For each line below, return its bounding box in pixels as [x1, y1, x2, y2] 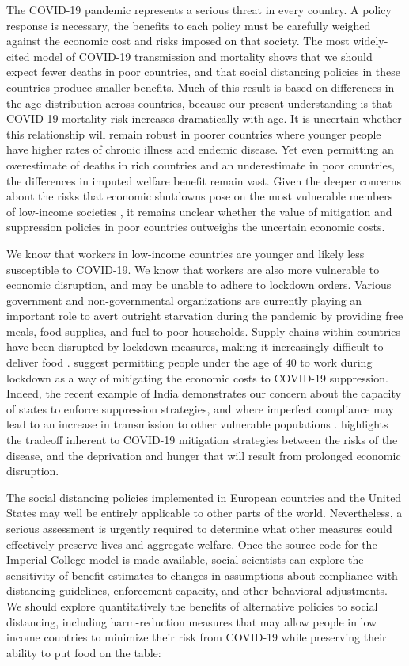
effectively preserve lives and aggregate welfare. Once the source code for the [6, 535, 377, 552]
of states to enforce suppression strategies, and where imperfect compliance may [6, 400, 394, 417]
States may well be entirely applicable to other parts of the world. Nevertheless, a [6, 504, 403, 521]
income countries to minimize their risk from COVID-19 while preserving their [6, 629, 387, 645]
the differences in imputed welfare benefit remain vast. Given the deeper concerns [6, 172, 402, 188]
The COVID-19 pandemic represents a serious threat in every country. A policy [6, 2, 392, 17]
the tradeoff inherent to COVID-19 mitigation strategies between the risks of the [6, 432, 398, 448]
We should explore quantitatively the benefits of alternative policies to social [6, 597, 378, 614]
